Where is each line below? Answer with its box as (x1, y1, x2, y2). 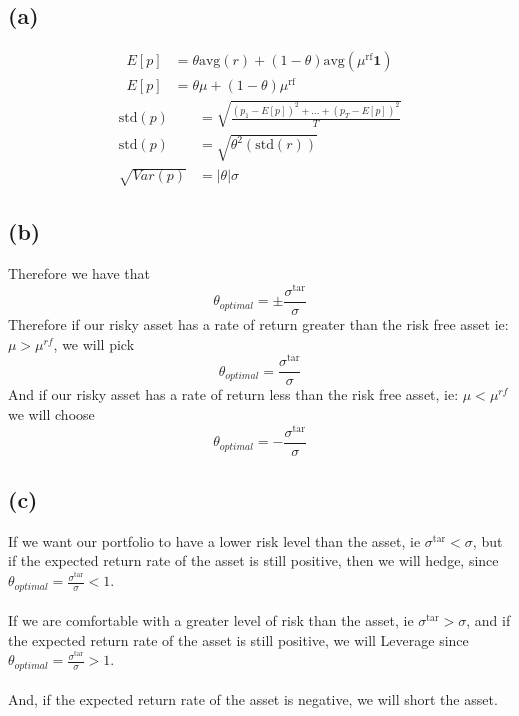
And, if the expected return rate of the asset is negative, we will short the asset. (8, 689, 498, 710)
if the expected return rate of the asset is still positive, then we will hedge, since (8, 550, 499, 571)
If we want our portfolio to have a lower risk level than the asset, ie (8, 530, 421, 551)
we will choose (8, 403, 95, 424)
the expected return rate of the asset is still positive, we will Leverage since (8, 629, 469, 650)
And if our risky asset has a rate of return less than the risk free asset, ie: (8, 384, 459, 405)
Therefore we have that (8, 263, 151, 284)
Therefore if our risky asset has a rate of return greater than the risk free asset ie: (8, 314, 509, 335)
